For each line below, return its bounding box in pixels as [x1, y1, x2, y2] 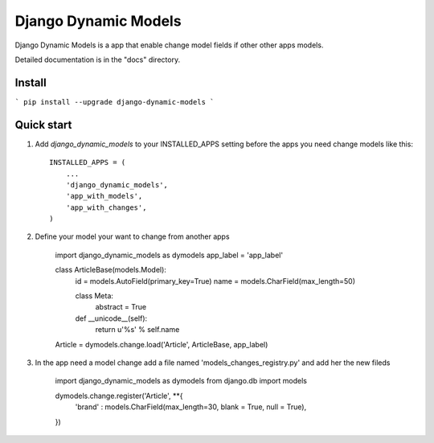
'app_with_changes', [65, 203, 147, 212]
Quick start [14, 117, 72, 132]
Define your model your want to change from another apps [35, 232, 230, 241]
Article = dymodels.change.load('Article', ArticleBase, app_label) [55, 339, 268, 349]
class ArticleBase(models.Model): [55, 265, 166, 275]
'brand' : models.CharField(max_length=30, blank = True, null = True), [75, 402, 307, 412]
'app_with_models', [65, 191, 143, 201]
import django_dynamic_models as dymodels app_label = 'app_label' [55, 250, 284, 260]
